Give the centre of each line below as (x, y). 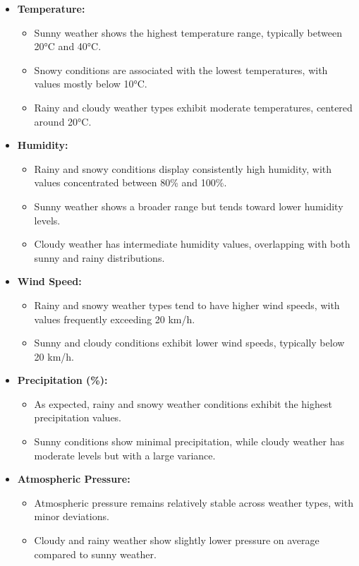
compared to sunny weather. (95, 554)
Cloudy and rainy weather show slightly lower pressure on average (177, 540)
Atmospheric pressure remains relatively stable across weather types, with (194, 502)
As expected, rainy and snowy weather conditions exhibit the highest (183, 403)
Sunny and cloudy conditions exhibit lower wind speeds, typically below (189, 343)
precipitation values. (78, 417)
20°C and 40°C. (68, 46)
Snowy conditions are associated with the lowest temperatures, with (181, 70)
